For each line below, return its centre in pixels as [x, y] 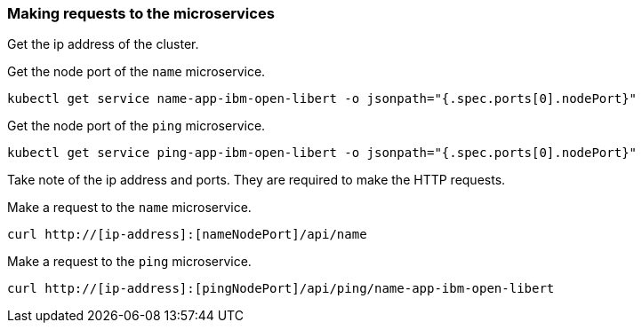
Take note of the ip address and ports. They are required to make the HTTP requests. [257, 180]
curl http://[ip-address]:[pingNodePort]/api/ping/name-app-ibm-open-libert [281, 289]
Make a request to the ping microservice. [129, 262]
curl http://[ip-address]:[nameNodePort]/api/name [187, 235]
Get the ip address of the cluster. [103, 44]
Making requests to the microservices [141, 13]
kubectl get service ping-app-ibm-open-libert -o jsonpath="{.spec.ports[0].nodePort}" [322, 153]
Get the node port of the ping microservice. [136, 126]
